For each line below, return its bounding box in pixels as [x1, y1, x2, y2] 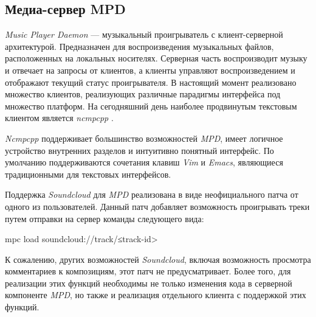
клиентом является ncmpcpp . [5, 111, 114, 124]
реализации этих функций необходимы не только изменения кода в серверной [5, 276, 292, 289]
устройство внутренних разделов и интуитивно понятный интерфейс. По [5, 144, 274, 156]
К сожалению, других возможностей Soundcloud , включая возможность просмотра [5, 253, 311, 265]
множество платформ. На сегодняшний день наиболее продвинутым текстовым [5, 99, 297, 112]
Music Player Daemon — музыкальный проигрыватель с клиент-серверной [5, 28, 283, 41]
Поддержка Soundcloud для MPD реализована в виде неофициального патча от [5, 188, 298, 201]
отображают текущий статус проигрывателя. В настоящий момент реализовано [5, 75, 297, 88]
